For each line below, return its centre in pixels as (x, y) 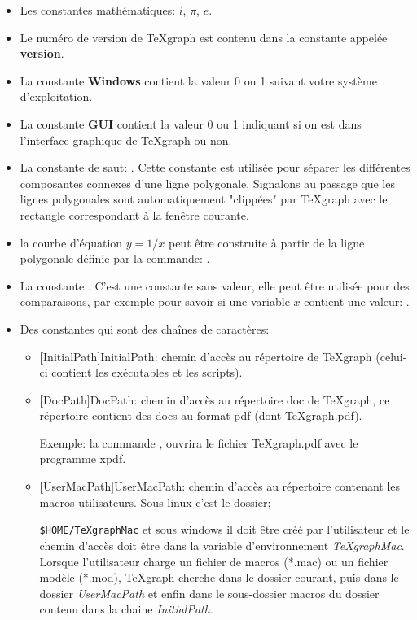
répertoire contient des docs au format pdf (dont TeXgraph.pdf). (201, 415)
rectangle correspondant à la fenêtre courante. (134, 214)
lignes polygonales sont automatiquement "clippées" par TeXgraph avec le (204, 199)
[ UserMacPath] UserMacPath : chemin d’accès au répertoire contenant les (220, 486)
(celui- (391, 356)
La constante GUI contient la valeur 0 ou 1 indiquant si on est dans (191, 123)
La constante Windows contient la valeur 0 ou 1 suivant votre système (198, 80)
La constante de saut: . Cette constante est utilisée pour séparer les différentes (215, 167)
